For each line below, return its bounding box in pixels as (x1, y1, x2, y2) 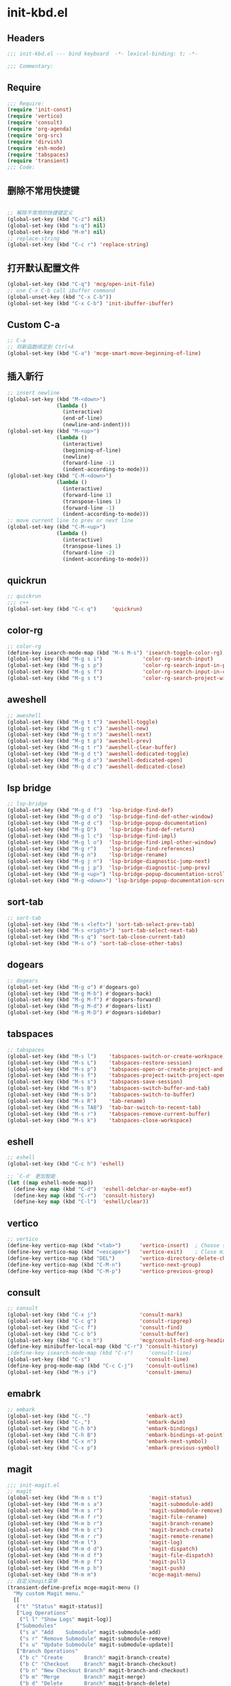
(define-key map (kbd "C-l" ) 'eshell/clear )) (13, 1198, 149, 1205)
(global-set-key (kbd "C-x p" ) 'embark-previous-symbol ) (7, 1444, 220, 1452)
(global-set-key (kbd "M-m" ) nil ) (7, 228, 107, 235)
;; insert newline (7, 389, 60, 396)
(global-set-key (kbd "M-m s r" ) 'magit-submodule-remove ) (7, 1507, 223, 1514)
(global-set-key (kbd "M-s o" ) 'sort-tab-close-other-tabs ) (7, 940, 184, 947)
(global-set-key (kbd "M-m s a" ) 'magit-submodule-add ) (7, 1501, 214, 1508)
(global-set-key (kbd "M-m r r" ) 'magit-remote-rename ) (7, 1533, 214, 1540)
